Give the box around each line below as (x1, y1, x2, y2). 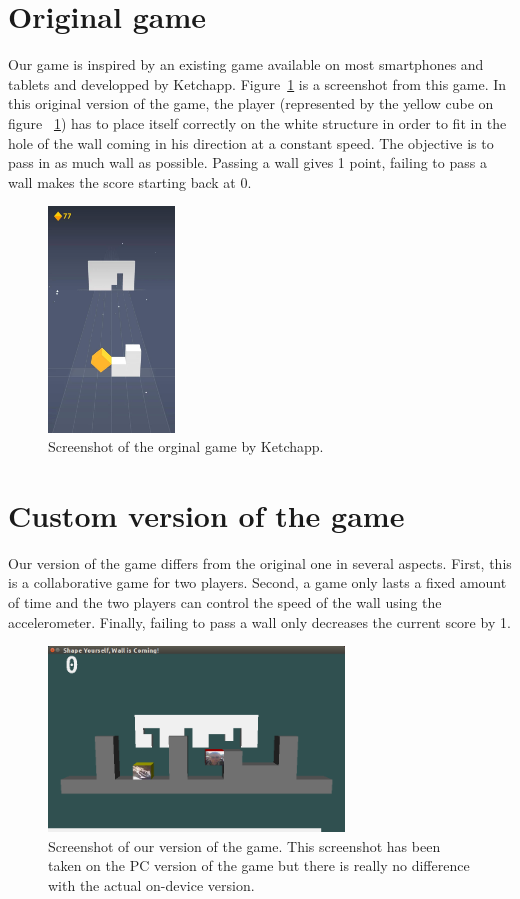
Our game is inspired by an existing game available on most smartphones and (8, 54, 484, 75)
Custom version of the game (8, 494, 405, 535)
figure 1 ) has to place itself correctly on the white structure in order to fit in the (8, 112, 507, 133)
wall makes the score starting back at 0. (8, 171, 252, 192)
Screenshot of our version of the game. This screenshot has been (48, 835, 441, 856)
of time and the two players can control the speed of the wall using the (8, 592, 442, 612)
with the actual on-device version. (48, 874, 255, 895)
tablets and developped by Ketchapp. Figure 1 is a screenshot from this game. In (8, 73, 507, 94)
